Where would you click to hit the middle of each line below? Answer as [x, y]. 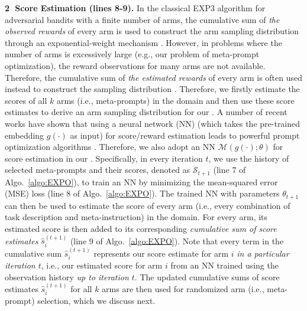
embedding [25, 135]
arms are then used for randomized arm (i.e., [183, 289]
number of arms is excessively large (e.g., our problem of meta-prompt [132, 54]
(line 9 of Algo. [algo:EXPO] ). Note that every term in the [177, 240]
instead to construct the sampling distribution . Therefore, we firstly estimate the [152, 89]
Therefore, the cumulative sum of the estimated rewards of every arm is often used [154, 77]
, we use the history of [249, 158]
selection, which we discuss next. [96, 301]
